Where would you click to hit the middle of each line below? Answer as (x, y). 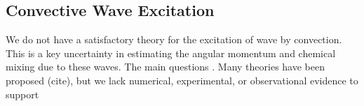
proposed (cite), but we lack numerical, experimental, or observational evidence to (182, 80)
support (22, 94)
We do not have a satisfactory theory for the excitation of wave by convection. (174, 39)
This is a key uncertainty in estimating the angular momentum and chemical (171, 53)
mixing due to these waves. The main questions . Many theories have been (165, 67)
